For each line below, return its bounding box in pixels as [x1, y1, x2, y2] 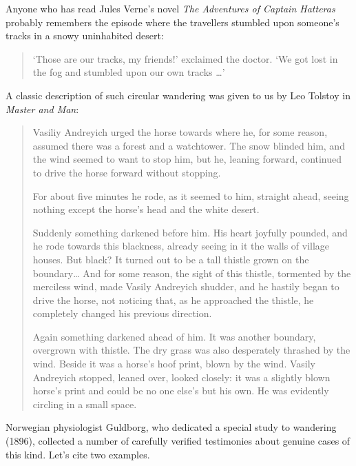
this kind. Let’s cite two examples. [6, 447, 150, 461]
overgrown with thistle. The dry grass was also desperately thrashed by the [32, 343, 350, 357]
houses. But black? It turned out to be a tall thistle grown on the [32, 252, 309, 266]
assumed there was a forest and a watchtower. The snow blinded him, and [32, 138, 345, 152]
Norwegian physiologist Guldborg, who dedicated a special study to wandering [6, 420, 337, 434]
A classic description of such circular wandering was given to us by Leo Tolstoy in [6, 88, 350, 102]
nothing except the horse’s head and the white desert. [32, 202, 260, 216]
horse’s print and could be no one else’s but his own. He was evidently [32, 383, 329, 398]
